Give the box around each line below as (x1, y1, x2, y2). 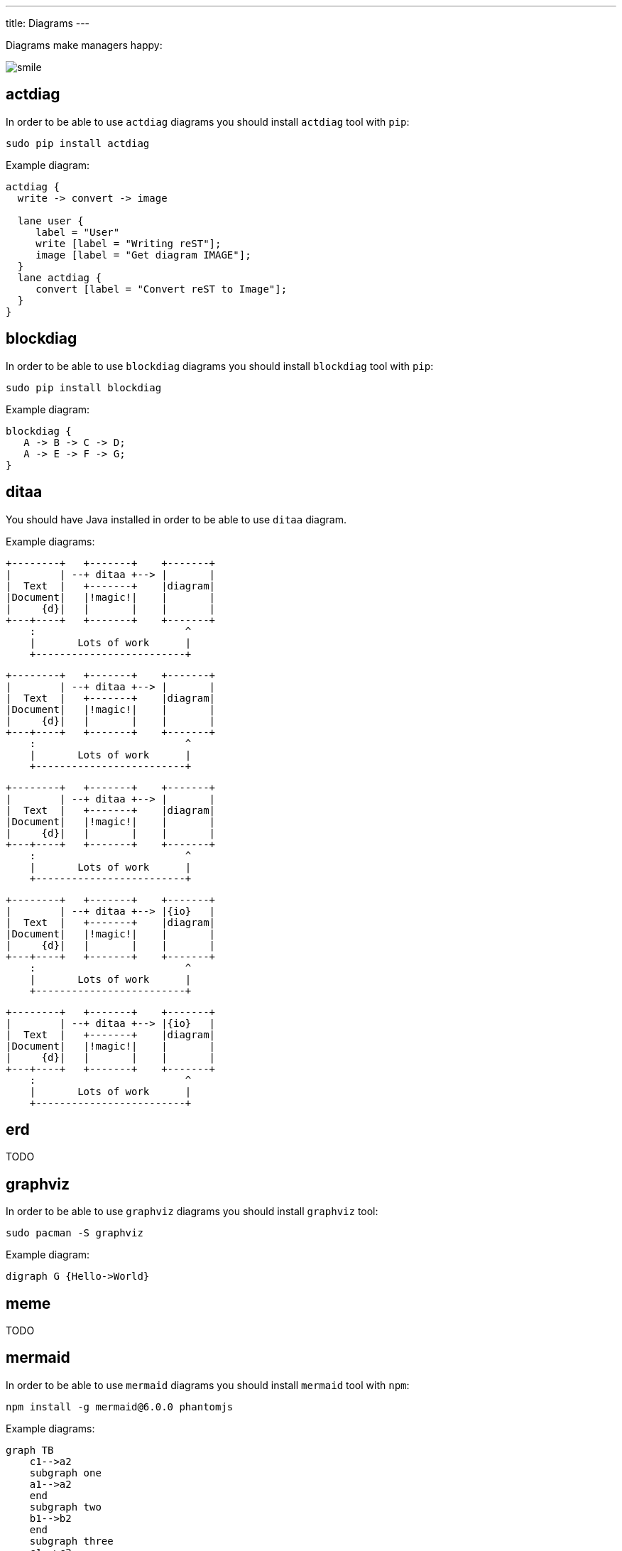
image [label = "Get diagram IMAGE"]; (36, 249, 251, 261)
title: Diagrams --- (6, 17, 90, 29)
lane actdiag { (17, 271, 102, 283)
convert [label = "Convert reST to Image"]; (36, 283, 288, 295)
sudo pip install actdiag (6, 137, 150, 149)
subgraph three (29, 1535, 114, 1547)
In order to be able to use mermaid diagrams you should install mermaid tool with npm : (6, 1378, 410, 1391)
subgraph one (29, 1466, 102, 1479)
